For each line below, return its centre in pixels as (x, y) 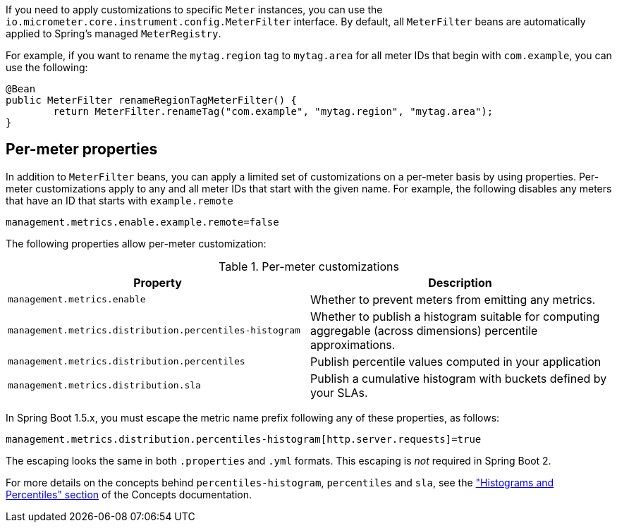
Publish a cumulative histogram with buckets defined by (459, 378)
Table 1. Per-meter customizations (309, 266)
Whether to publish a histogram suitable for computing (455, 316)
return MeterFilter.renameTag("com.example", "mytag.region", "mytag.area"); (273, 111)
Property (158, 282)
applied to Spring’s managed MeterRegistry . (114, 33)
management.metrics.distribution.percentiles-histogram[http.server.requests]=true (244, 439)
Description (460, 282)
